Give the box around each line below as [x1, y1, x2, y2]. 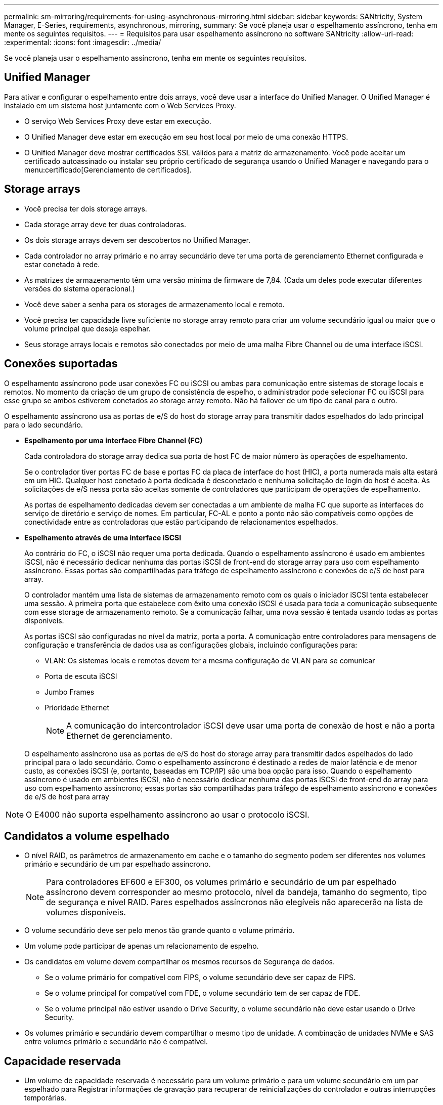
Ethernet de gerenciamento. [66, 730, 172, 741]
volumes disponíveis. [46, 907, 126, 918]
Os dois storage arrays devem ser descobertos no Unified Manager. [24, 235, 251, 244]
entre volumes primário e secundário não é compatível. [24, 1037, 208, 1046]
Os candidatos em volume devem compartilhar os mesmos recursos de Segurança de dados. [24, 957, 335, 966]
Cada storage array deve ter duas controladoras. [24, 220, 187, 229]
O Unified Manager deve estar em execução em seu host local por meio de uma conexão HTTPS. [24, 132, 348, 141]
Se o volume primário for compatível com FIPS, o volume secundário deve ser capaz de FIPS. [45, 973, 356, 982]
